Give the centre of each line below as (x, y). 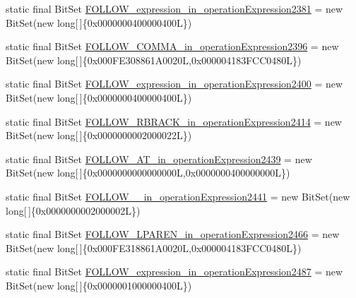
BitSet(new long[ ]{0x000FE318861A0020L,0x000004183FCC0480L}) (154, 248)
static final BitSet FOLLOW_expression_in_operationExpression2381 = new (174, 8)
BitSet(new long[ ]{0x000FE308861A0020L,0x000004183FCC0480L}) (154, 60)
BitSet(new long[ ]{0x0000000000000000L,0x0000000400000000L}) (148, 173)
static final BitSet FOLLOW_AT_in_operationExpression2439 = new (159, 159)
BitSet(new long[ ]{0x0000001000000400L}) (99, 285)
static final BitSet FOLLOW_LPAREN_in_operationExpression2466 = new (173, 234)
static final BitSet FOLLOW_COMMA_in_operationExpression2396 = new (172, 46)
